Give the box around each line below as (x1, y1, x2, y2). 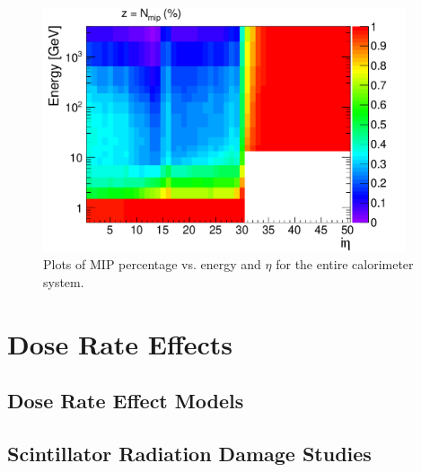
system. (43, 272, 84, 291)
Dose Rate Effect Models (7, 387, 244, 415)
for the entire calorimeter (276, 255, 414, 274)
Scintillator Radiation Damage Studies (7, 439, 372, 467)
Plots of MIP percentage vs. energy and (43, 255, 261, 274)
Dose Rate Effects (7, 325, 233, 362)
